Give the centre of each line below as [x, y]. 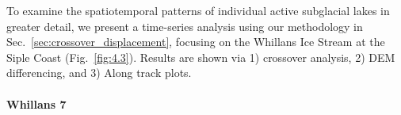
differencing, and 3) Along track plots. [99, 73]
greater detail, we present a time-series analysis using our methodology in [185, 26]
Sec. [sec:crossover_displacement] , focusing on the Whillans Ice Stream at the [196, 42]
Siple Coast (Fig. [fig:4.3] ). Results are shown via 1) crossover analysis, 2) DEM [201, 57]
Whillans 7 [36, 103]
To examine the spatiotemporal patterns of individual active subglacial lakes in [198, 10]
